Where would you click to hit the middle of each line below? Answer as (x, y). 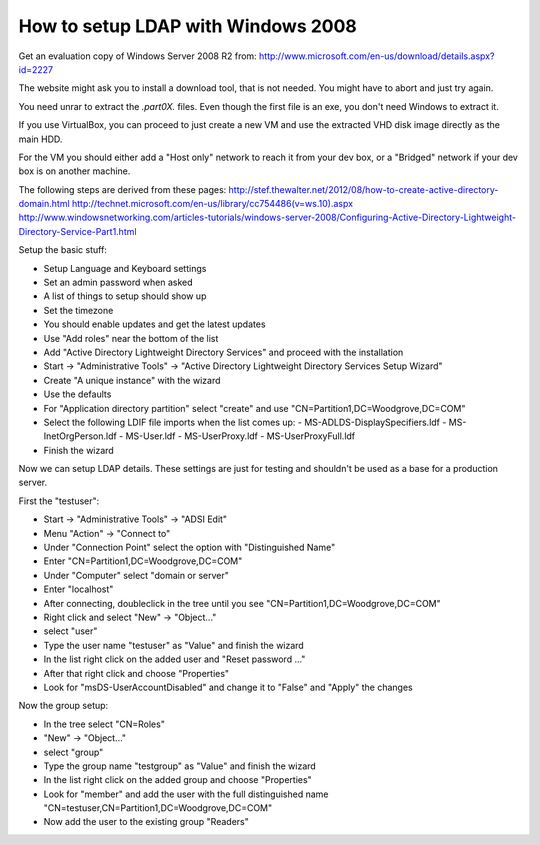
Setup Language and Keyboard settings (125, 268)
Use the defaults (77, 394)
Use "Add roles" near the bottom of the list (131, 338)
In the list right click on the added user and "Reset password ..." (174, 659)
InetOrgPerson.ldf (80, 436)
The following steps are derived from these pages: (122, 189)
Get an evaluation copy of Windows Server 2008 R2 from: (137, 56)
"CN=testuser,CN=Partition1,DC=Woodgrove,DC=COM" (158, 808)
